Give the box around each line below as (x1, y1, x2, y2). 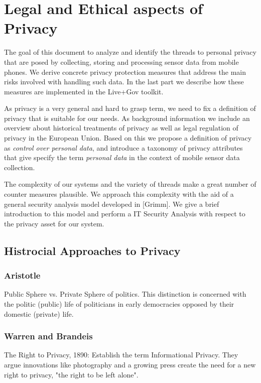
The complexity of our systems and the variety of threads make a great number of (4, 179, 256, 189)
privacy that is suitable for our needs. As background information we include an (4, 112, 250, 123)
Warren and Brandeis (4, 330, 93, 342)
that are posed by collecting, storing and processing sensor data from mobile (4, 56, 239, 67)
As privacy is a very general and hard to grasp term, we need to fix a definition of (4, 103, 256, 113)
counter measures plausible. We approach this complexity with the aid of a (4, 189, 234, 199)
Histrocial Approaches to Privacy (4, 242, 181, 258)
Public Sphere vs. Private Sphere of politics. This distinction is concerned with (4, 289, 246, 299)
